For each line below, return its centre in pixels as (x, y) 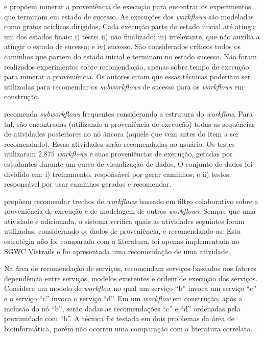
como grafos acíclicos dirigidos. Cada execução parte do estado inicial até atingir (130, 26)
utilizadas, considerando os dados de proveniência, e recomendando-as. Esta (123, 231)
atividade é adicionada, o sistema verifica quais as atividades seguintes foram (124, 221)
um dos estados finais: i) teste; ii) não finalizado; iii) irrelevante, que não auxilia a (132, 36)
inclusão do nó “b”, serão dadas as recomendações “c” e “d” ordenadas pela (122, 308)
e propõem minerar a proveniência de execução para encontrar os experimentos (128, 6)
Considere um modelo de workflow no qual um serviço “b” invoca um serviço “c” (130, 288)
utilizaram (20, 154)
